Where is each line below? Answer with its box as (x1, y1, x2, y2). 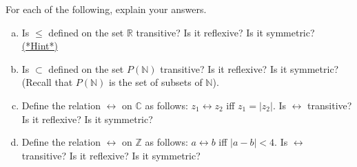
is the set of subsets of (109, 75, 203, 89)
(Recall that (21, 75, 73, 89)
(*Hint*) (21, 38, 58, 53)
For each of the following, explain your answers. (6, 2, 207, 16)
